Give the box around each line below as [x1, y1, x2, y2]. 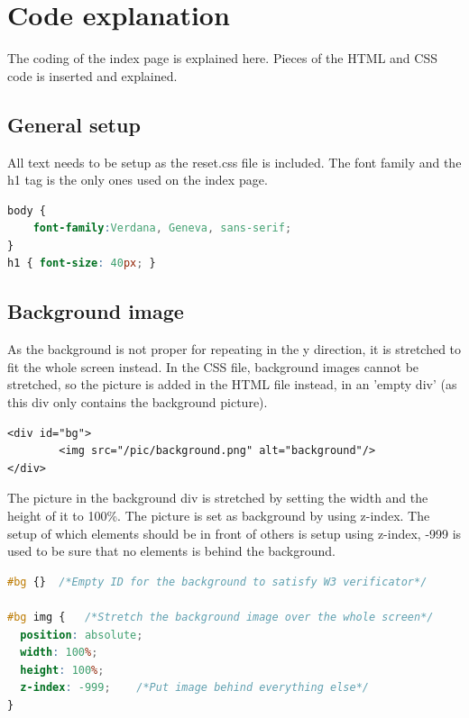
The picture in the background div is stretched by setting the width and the [7, 488, 428, 507]
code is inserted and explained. [7, 66, 178, 85]
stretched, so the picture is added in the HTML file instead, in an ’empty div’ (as [7, 375, 457, 394]
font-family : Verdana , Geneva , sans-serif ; [32, 222, 292, 235]
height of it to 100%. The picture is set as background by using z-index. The [7, 506, 430, 525]
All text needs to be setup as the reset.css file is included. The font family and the [7, 152, 462, 171]
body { [7, 204, 46, 217]
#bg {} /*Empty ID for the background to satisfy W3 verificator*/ [7, 575, 428, 588]
